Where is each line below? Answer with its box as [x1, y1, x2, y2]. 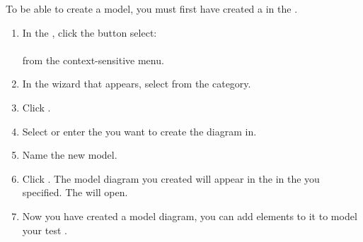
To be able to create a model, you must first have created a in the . [6, 1, 298, 16]
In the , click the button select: [22, 25, 157, 40]
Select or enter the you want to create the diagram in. [22, 123, 257, 138]
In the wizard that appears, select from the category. [22, 76, 251, 91]
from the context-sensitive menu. [22, 52, 164, 67]
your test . [22, 222, 67, 237]
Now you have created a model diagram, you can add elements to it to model [22, 208, 357, 223]
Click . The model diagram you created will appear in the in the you [22, 171, 320, 186]
